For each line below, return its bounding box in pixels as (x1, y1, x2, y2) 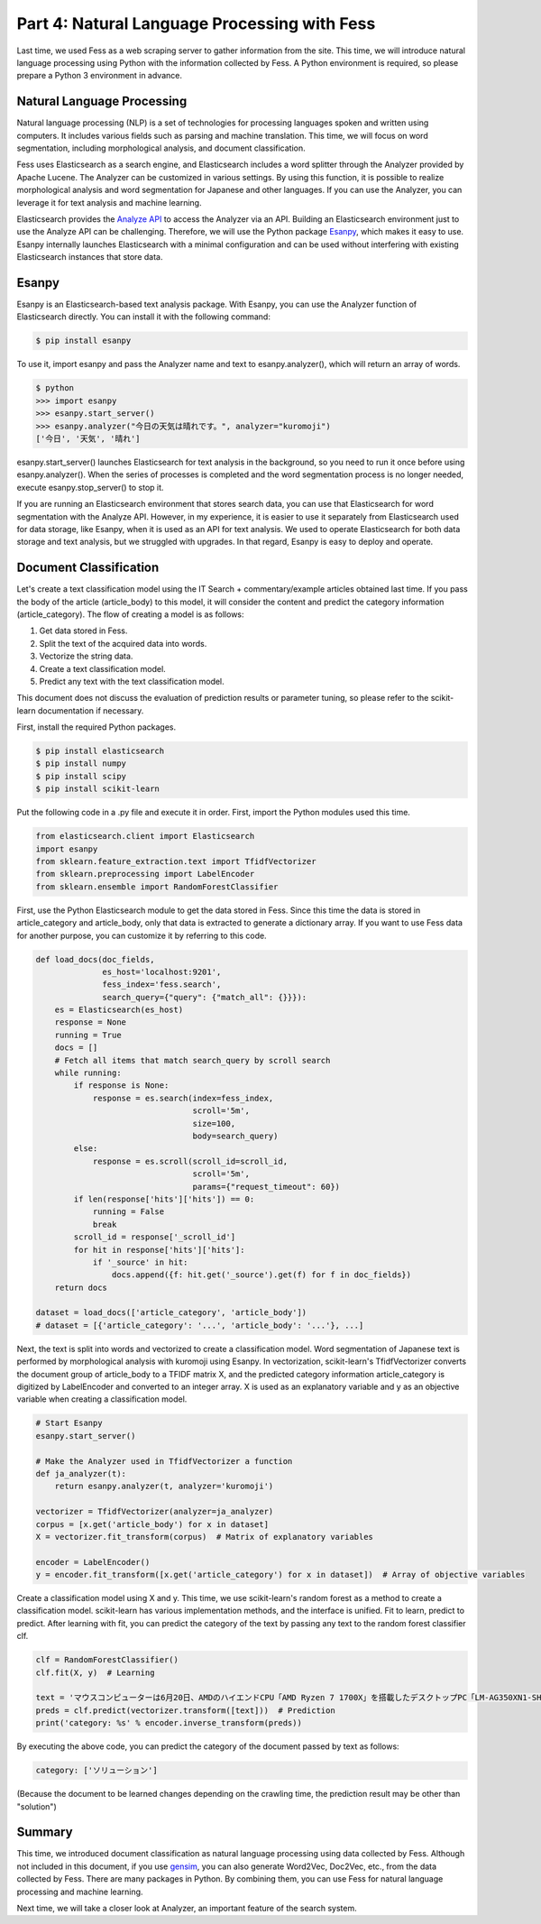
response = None (54, 1017, 126, 1027)
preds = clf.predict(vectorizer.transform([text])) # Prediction (35, 1705, 335, 1716)
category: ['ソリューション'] (35, 1765, 158, 1776)
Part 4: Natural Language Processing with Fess (16, 14, 376, 33)
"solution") (16, 1800, 58, 1812)
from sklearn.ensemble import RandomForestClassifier (35, 881, 279, 892)
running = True (54, 1029, 122, 1040)
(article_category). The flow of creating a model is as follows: (16, 609, 244, 620)
